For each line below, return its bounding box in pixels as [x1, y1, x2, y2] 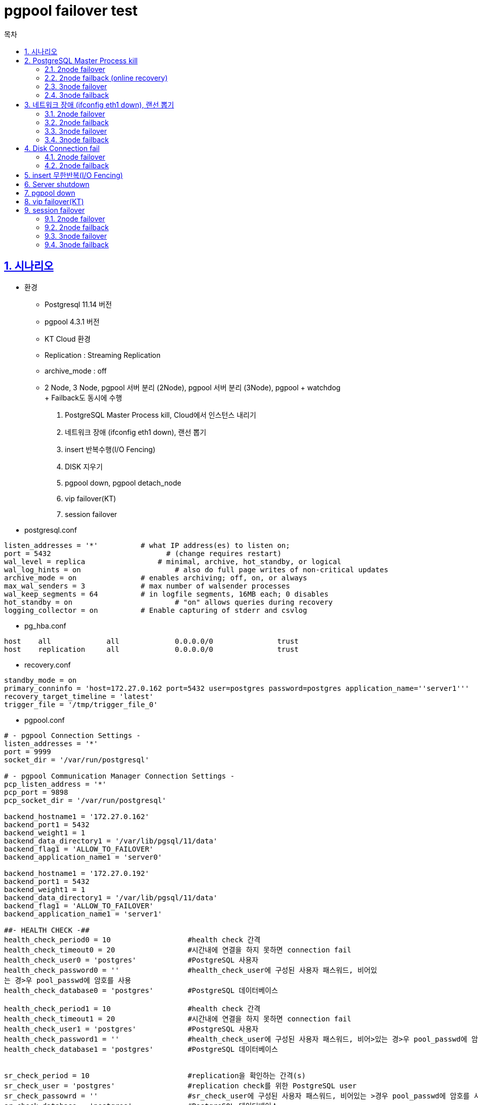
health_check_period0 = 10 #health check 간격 [4, 935, 261, 944]
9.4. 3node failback [45, 240, 109, 249]
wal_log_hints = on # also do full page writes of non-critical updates [4, 565, 388, 574]
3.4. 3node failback [45, 135, 109, 144]
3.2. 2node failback [45, 118, 109, 127]
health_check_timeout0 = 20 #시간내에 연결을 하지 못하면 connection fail [4, 945, 351, 954]
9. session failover [24, 205, 85, 214]
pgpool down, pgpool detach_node [65, 478, 181, 487]
